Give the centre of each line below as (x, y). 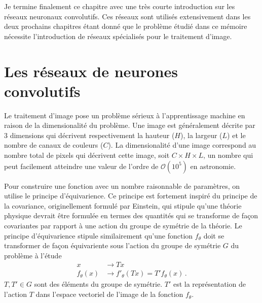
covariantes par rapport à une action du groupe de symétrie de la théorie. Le (123, 226)
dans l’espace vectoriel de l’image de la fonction (109, 294)
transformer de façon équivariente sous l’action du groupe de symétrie (113, 245)
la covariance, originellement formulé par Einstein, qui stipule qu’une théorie (123, 205)
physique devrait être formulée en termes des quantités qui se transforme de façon (131, 215)
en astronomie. (213, 166)
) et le (236, 135)
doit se (214, 235)
